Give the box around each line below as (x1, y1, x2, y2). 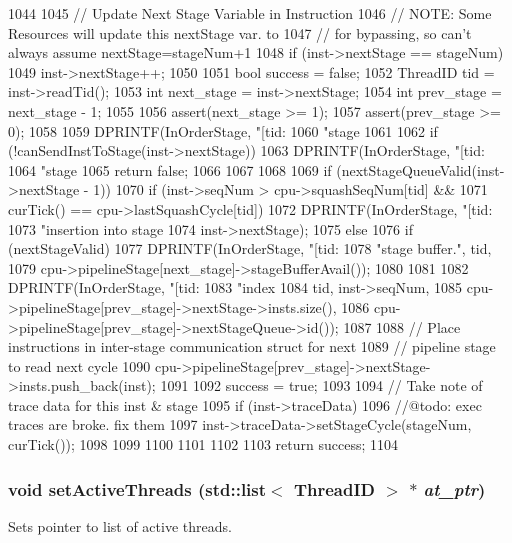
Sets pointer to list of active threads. (8, 515, 232, 536)
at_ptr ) (423, 476, 486, 501)
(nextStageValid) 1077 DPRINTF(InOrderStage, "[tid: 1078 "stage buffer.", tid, (8, 238, 492, 259)
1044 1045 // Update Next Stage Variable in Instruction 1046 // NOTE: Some (8, 3, 492, 23)
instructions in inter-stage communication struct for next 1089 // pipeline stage (8, 336, 496, 357)
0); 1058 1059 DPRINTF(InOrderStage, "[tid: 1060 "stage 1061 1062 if (8, 120, 438, 141)
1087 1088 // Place (343, 316, 461, 337)
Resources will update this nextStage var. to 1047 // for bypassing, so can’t (8, 22, 472, 43)
